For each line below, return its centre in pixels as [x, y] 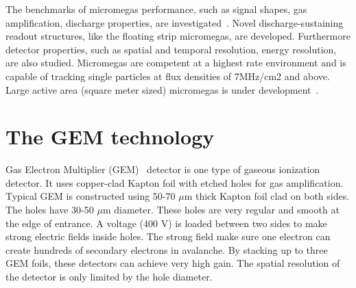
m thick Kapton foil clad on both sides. [267, 196]
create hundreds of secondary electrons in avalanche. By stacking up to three [167, 249]
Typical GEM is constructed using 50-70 [91, 196]
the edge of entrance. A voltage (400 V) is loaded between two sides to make [166, 223]
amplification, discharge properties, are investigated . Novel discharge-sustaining [175, 22]
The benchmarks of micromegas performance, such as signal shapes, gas [156, 9]
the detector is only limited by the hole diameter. [109, 277]
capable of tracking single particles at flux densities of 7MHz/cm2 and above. [168, 76]
